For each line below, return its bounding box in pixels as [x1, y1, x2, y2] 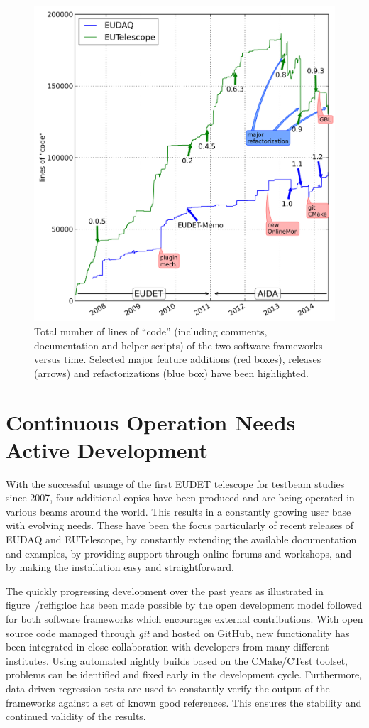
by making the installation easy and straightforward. [6, 560, 234, 575]
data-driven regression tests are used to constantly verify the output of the [6, 680, 330, 695]
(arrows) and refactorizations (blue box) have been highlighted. [34, 365, 309, 380]
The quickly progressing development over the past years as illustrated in [6, 583, 324, 598]
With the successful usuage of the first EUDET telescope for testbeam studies [6, 476, 345, 491]
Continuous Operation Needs [6, 407, 296, 436]
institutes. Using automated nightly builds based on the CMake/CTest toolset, [6, 653, 348, 668]
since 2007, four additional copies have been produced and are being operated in [6, 490, 355, 505]
